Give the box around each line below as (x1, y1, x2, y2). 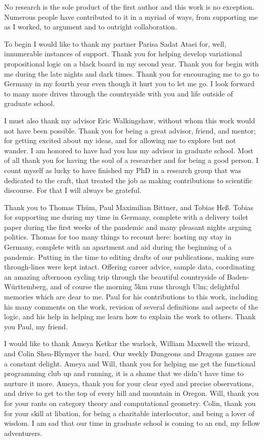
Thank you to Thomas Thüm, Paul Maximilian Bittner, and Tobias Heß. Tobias (4, 201, 254, 212)
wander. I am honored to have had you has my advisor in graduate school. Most (4, 145, 253, 155)
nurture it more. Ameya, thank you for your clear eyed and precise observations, (4, 378, 254, 388)
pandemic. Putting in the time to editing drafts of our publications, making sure (4, 251, 254, 262)
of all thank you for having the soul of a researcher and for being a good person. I (4, 155, 259, 165)
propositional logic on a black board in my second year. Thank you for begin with (4, 58, 259, 69)
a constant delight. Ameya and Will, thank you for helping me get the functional (4, 358, 256, 368)
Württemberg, (4, 281, 48, 292)
